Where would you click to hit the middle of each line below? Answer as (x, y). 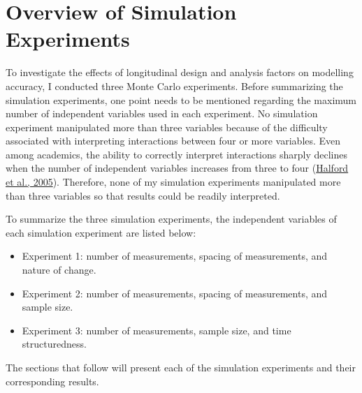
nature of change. (59, 270)
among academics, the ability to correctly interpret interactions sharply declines (176, 154)
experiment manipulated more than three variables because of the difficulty (167, 127)
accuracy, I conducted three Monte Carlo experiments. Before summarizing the (174, 86)
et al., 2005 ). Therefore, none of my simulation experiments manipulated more (173, 182)
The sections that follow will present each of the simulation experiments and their (181, 367)
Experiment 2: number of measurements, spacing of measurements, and (175, 293)
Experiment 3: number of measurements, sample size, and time (157, 330)
